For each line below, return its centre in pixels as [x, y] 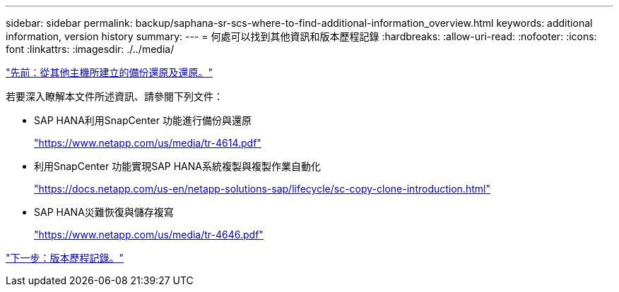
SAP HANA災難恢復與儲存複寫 [104, 212]
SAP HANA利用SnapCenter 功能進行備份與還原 [143, 120]
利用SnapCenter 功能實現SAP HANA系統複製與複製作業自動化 [177, 166]
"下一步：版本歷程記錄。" [65, 258]
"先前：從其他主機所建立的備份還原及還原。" [110, 72]
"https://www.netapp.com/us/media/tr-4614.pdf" [148, 143]
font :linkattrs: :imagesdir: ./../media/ [90, 49]
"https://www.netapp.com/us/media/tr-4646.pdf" [149, 235]
